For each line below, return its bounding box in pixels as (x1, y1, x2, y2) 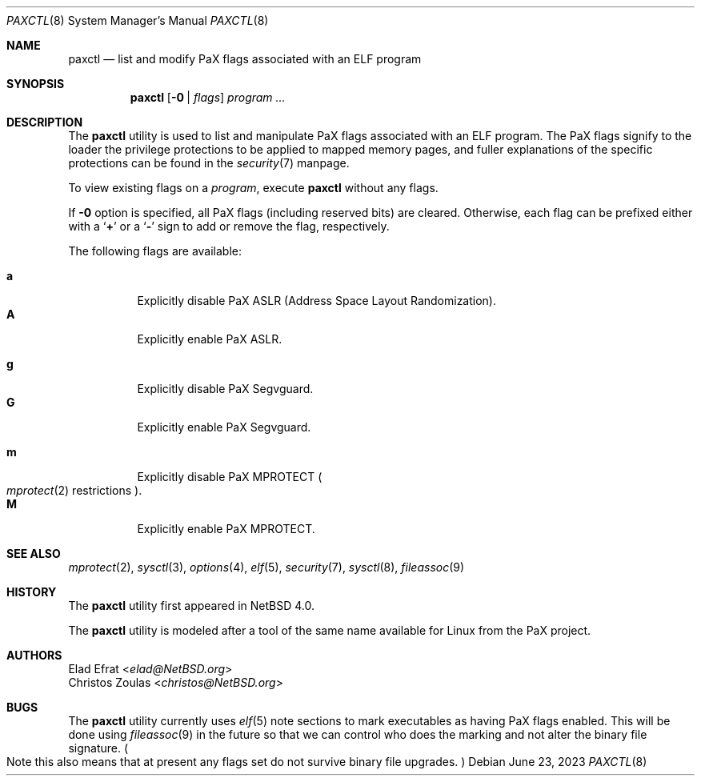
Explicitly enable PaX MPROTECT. (137, 522, 315, 535)
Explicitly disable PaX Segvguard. (137, 382, 314, 395)
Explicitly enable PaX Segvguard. (137, 420, 311, 434)
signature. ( (68, 741, 129, 755)
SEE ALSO (6, 547, 61, 560)
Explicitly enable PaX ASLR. (137, 332, 282, 346)
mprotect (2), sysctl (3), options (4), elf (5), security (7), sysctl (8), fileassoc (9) (68, 560, 465, 574)
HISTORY (6, 585, 57, 599)
